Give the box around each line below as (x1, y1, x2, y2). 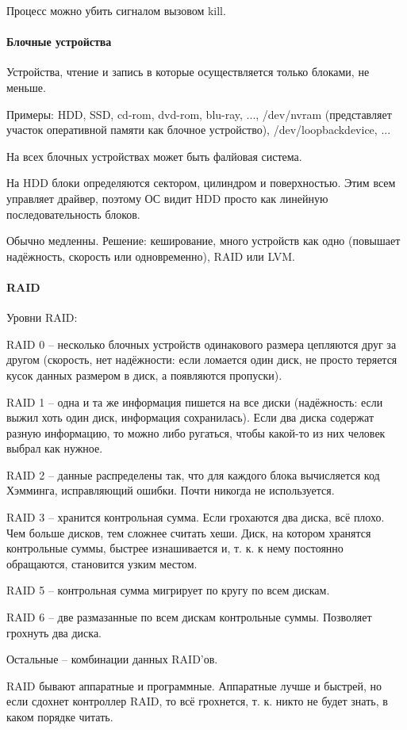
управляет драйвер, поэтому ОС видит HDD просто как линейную (6, 189, 328, 206)
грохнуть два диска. (6, 624, 102, 640)
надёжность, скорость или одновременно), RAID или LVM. (6, 247, 295, 264)
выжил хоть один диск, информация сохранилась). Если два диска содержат (6, 409, 374, 426)
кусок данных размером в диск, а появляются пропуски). (6, 366, 282, 383)
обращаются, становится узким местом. (6, 555, 198, 571)
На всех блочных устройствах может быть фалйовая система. (6, 147, 302, 164)
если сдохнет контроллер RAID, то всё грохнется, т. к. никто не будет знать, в (6, 693, 388, 709)
